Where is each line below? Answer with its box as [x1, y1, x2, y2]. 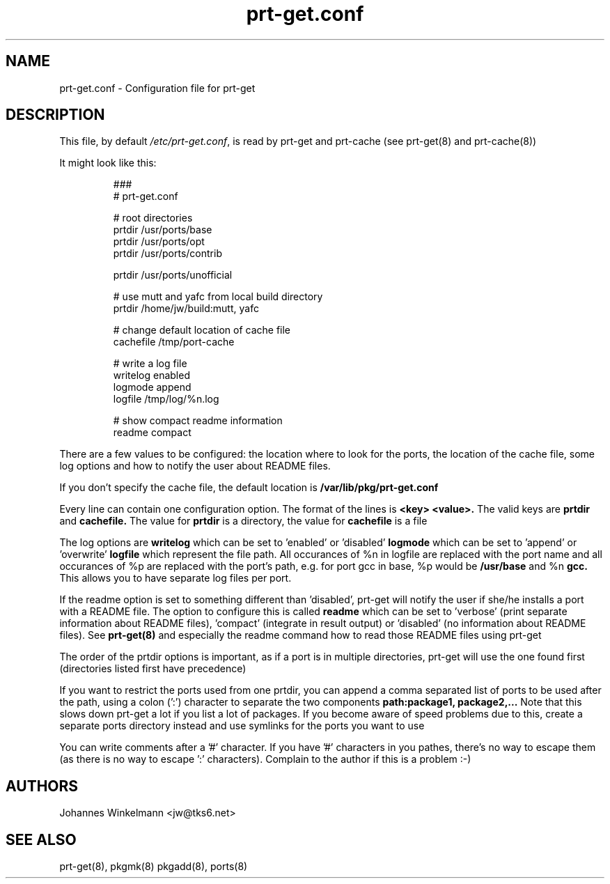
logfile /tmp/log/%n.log [113, 393, 219, 405]
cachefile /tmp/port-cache [113, 336, 235, 348]
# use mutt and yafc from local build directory [113, 290, 323, 303]
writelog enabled [113, 369, 190, 382]
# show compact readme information [113, 414, 283, 427]
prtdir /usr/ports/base [113, 224, 212, 236]
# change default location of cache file [113, 324, 291, 336]
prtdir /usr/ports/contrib [113, 247, 222, 260]
